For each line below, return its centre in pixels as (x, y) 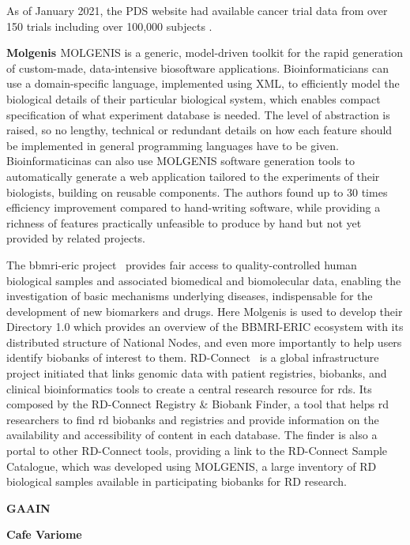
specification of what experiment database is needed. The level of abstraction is (198, 114)
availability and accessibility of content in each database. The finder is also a (192, 435)
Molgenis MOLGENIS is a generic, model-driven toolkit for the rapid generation (205, 53)
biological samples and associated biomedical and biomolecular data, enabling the (204, 280)
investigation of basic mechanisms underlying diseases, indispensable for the (190, 296)
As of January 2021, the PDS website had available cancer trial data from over (197, 10)
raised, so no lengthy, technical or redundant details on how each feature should (199, 130)
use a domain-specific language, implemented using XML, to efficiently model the (203, 83)
